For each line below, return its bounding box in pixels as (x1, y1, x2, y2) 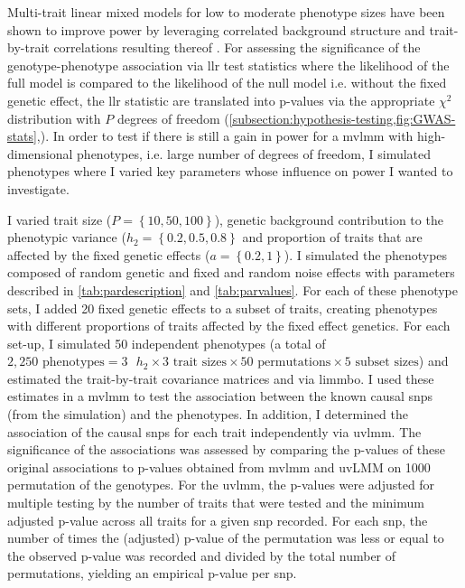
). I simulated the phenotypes (284, 245, 448, 264)
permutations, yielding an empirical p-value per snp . (7, 564, 297, 583)
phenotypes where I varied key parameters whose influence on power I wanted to (7, 162, 453, 181)
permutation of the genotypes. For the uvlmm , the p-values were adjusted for (7, 475, 435, 494)
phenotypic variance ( (7, 228, 126, 247)
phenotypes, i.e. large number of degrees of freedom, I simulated (77, 144, 432, 163)
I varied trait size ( (7, 210, 112, 229)
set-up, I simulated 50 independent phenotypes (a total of (7, 333, 326, 352)
